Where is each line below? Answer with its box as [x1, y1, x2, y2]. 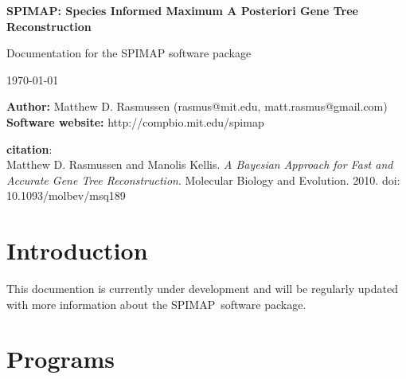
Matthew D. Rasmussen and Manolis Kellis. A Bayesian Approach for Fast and [6, 156, 393, 173]
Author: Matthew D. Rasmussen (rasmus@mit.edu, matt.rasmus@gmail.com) [6, 98, 388, 115]
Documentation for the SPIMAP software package [6, 45, 252, 61]
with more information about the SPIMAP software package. [6, 295, 306, 312]
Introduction [6, 234, 148, 267]
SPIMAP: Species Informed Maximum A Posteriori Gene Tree [6, 2, 358, 18]
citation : [6, 140, 53, 157]
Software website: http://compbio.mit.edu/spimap [6, 113, 264, 130]
